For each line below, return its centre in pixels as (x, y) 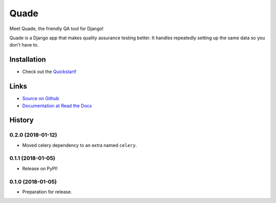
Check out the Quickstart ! (49, 72)
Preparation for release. (47, 192)
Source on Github (41, 98)
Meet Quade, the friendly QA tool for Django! (56, 29)
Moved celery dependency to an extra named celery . (80, 145)
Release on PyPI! (40, 168)
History (22, 120)
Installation (28, 59)
